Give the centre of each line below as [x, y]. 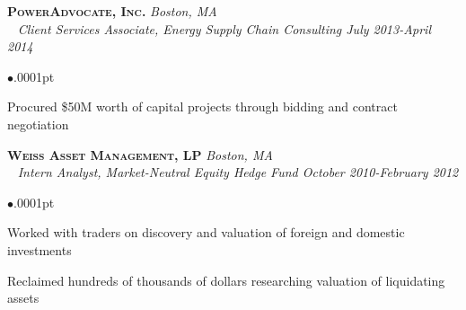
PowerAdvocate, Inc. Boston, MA [112, 11]
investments [40, 249]
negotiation [38, 124]
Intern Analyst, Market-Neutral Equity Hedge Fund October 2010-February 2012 [238, 172]
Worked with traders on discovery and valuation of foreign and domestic [206, 232]
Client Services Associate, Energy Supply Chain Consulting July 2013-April [224, 28]
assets [23, 298]
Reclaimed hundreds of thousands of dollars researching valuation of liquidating [226, 280]
